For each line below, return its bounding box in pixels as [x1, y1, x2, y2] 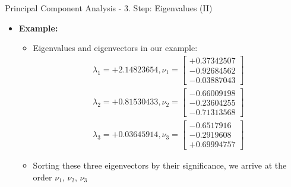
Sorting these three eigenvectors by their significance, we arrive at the [33, 159, 287, 172]
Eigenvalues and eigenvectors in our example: [33, 42, 198, 54]
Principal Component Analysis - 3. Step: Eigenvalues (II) [5, 2, 213, 14]
